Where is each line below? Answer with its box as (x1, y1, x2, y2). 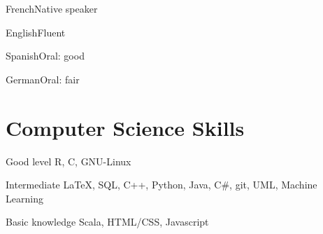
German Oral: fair (6, 71, 80, 86)
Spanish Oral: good (6, 48, 85, 63)
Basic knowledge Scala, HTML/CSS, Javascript (6, 214, 209, 229)
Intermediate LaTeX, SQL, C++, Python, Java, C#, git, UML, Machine (6, 177, 317, 192)
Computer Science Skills (6, 113, 245, 142)
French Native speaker (6, 1, 98, 15)
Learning (6, 191, 43, 205)
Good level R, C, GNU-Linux (6, 153, 131, 168)
